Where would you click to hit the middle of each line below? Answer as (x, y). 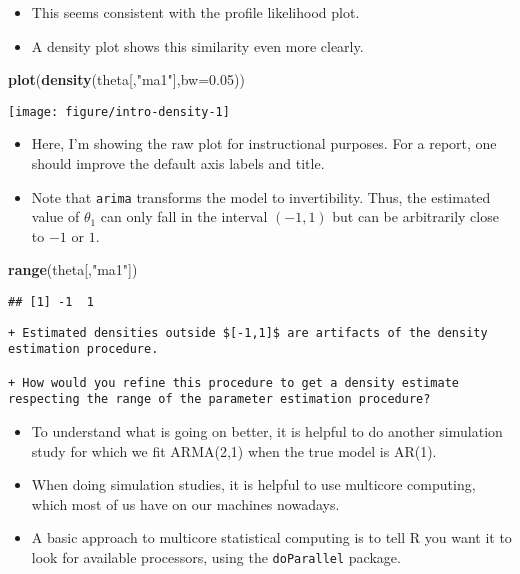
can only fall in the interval (184, 216)
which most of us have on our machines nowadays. (185, 503)
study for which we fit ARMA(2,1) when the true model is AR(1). (234, 450)
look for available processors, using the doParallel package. (216, 556)
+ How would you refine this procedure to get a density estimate (234, 382)
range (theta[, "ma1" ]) (73, 269)
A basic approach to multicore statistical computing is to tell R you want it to (271, 537)
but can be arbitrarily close (415, 216)
